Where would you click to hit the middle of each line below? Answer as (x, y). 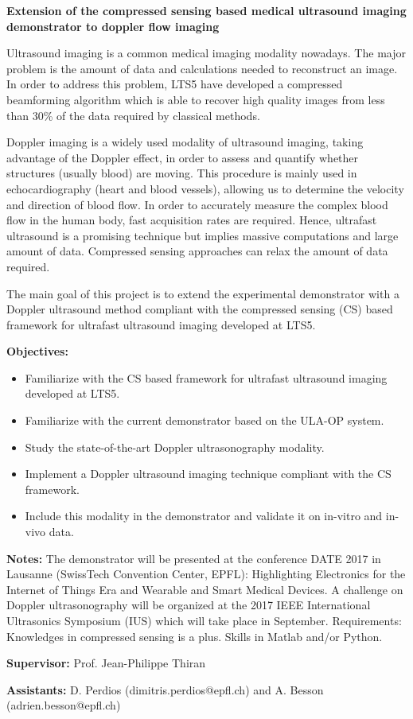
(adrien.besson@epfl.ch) (64, 705)
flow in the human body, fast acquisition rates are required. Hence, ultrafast (192, 220)
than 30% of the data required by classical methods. (133, 115)
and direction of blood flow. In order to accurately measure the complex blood (197, 204)
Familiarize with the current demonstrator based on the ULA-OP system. (205, 420)
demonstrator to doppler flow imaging (113, 26)
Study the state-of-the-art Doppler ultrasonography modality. (175, 447)
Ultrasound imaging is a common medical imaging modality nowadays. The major (206, 53)
